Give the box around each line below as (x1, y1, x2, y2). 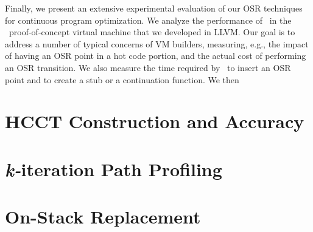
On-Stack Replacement (5, 204, 201, 229)
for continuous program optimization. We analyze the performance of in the (5, 13, 292, 26)
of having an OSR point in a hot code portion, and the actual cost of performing (5, 49, 306, 62)
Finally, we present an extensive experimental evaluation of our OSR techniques (5, 2, 303, 14)
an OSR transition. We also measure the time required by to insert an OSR (5, 61, 291, 73)
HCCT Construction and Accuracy (5, 109, 304, 134)
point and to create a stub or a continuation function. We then (5, 73, 239, 86)
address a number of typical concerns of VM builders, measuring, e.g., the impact (5, 37, 309, 50)
